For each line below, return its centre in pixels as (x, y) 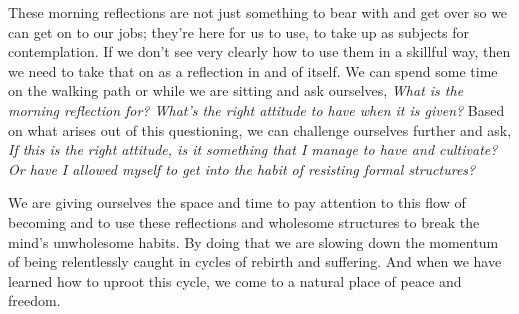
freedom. (34, 300)
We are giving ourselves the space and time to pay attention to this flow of (237, 202)
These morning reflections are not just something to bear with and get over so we (258, 12)
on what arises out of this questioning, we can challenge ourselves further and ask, (260, 129)
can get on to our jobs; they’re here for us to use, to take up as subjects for (239, 31)
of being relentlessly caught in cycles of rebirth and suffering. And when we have (255, 261)
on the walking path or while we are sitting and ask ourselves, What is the (236, 90)
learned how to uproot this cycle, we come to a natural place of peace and (235, 280)
